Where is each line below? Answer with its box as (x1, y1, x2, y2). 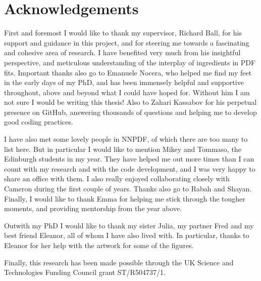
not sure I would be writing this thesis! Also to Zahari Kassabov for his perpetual (4, 97, 257, 107)
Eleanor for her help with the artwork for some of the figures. (4, 240, 194, 250)
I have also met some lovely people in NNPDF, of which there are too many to (4, 134, 248, 144)
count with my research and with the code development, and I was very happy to (4, 163, 255, 174)
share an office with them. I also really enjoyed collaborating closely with (4, 173, 230, 184)
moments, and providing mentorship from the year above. (4, 203, 182, 214)
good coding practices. (4, 116, 73, 127)
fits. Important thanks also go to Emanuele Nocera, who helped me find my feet (4, 67, 252, 77)
